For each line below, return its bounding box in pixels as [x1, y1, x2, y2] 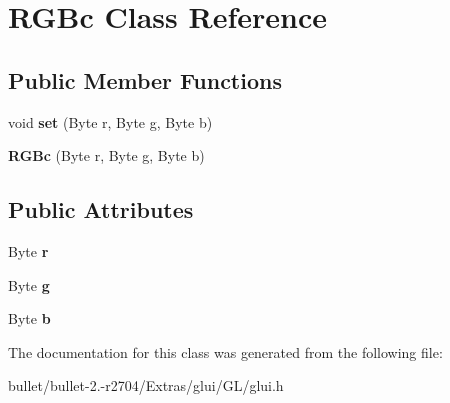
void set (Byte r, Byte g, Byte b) [8, 111, 213, 132]
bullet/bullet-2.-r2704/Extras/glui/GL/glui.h [8, 375, 284, 396]
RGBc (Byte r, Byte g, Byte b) [8, 145, 205, 166]
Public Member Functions [8, 64, 282, 95]
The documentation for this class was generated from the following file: [8, 341, 443, 362]
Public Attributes [8, 194, 194, 225]
